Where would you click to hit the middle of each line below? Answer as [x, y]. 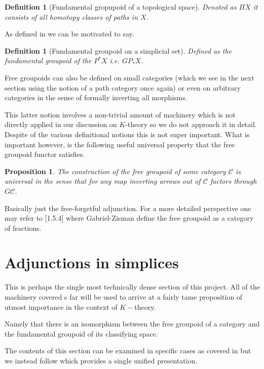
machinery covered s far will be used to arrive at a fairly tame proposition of [124, 297]
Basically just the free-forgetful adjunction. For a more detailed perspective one [128, 208]
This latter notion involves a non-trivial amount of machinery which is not [120, 114]
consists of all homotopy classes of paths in [71, 16]
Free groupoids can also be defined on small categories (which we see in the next [129, 77]
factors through [233, 181]
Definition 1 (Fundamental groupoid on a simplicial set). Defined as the [118, 50]
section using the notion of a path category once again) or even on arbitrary [123, 87]
